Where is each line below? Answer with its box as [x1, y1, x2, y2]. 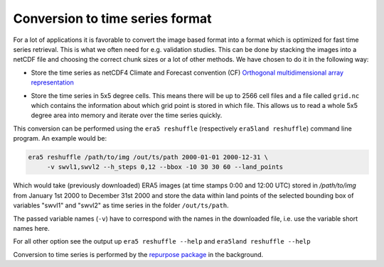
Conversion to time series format [13, 11, 213, 26]
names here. [13, 224, 50, 232]
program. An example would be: [13, 134, 107, 143]
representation [31, 78, 74, 87]
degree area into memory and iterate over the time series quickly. [31, 111, 223, 120]
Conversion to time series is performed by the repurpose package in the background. [13, 250, 264, 258]
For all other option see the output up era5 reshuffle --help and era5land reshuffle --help [13, 237, 311, 246]
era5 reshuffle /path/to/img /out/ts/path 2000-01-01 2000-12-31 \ [28, 153, 269, 161]
